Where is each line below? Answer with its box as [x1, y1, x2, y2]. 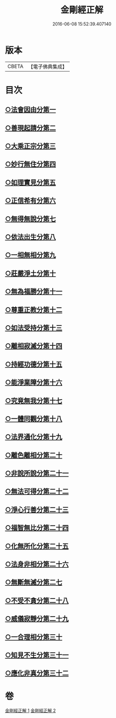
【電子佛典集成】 [28, 63, 67, 70]
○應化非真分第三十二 [5, 669, 69, 677]
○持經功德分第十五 [5, 360, 62, 368]
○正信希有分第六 [5, 196, 56, 205]
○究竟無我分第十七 [5, 396, 62, 405]
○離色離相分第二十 [5, 451, 62, 459]
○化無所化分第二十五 [5, 542, 69, 550]
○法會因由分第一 [5, 106, 56, 114]
